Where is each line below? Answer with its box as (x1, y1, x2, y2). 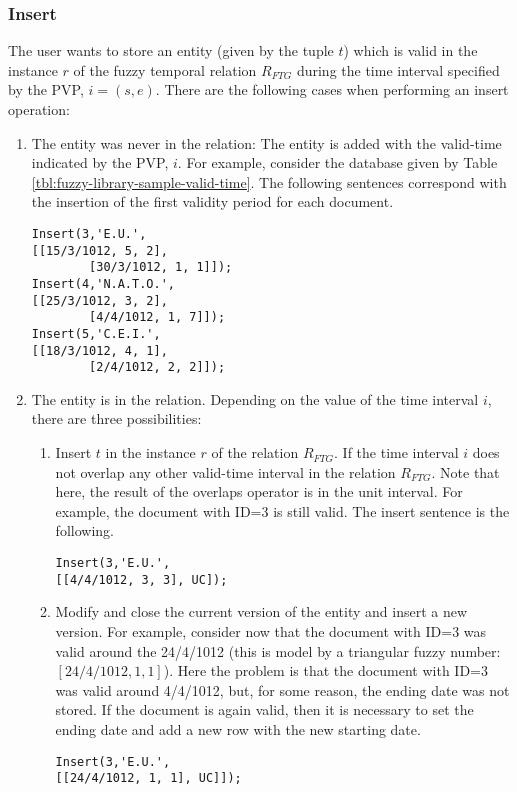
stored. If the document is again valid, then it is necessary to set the (55, 699, 474, 720)
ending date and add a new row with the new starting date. (55, 718, 421, 739)
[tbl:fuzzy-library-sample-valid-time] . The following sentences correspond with (31, 171, 507, 192)
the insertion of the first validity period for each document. (31, 191, 394, 212)
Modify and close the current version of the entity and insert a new (55, 601, 468, 622)
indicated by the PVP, (31, 152, 169, 173)
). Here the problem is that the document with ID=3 (163, 660, 488, 681)
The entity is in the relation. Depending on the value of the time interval (31, 388, 479, 409)
